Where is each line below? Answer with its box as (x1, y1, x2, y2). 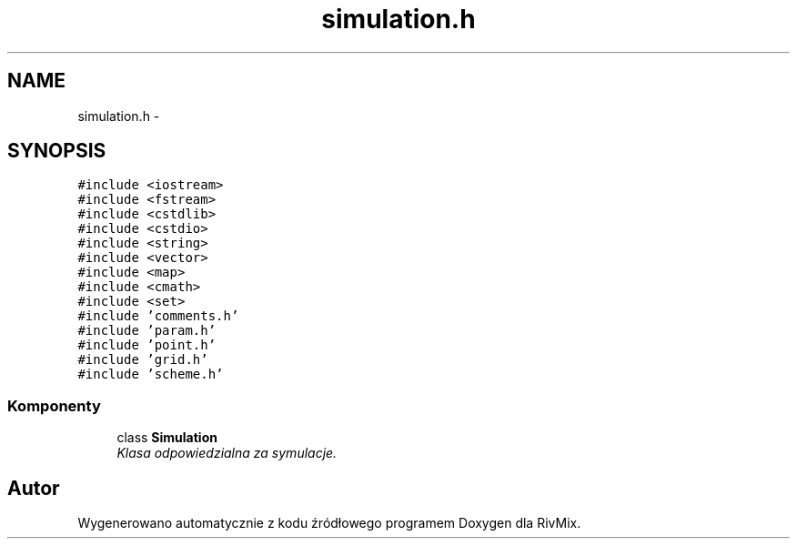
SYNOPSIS (7, 139, 106, 163)
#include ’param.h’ (77, 323, 217, 339)
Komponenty (7, 396, 101, 415)
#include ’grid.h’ (77, 352, 208, 368)
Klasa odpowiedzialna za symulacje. (116, 445, 338, 461)
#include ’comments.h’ (77, 308, 239, 324)
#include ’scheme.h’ (77, 367, 224, 382)
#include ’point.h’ (77, 338, 217, 353)
